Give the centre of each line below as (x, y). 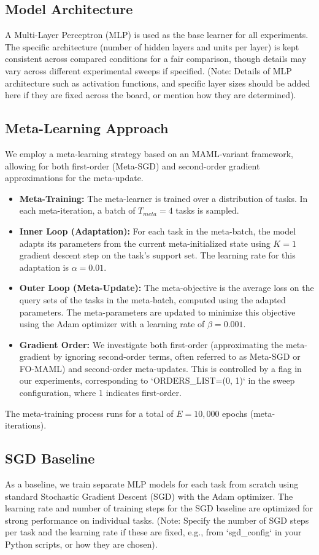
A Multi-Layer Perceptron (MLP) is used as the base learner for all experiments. (157, 35)
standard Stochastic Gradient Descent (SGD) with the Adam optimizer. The (149, 496)
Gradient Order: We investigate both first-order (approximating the (151, 344)
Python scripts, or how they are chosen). (81, 544)
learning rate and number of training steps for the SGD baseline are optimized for (159, 508)
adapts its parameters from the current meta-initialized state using (145, 243)
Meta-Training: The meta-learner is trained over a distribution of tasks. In (163, 198)
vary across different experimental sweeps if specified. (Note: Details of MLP (148, 70)
